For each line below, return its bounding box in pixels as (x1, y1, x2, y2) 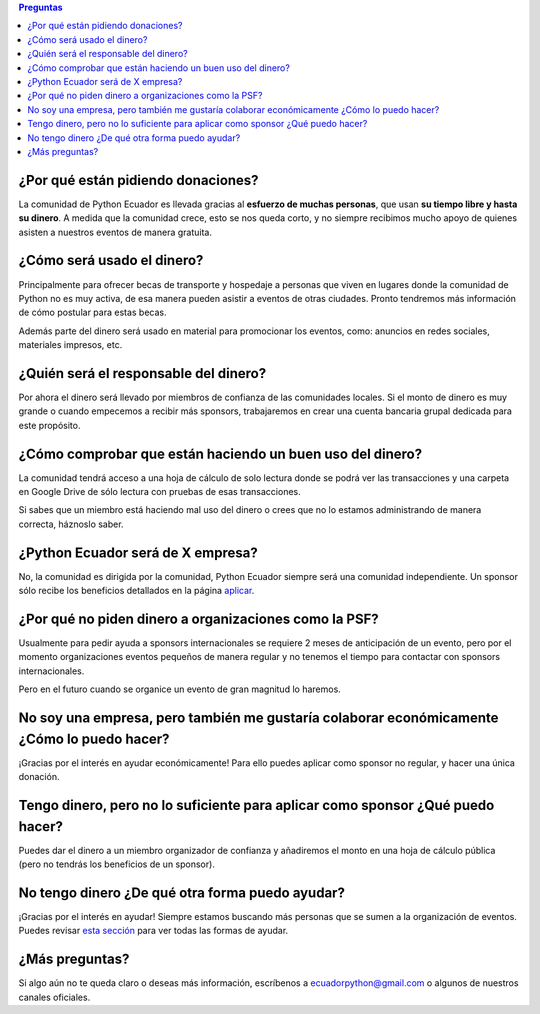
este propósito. (18, 419, 81, 431)
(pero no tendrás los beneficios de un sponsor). (18, 858, 215, 870)
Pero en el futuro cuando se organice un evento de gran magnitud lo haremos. (18, 683, 342, 695)
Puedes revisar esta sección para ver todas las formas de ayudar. (18, 925, 289, 937)
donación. (18, 771, 60, 783)
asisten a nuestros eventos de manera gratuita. (18, 226, 212, 238)
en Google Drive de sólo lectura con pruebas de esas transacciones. (18, 486, 302, 498)
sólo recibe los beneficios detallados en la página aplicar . (18, 585, 255, 597)
